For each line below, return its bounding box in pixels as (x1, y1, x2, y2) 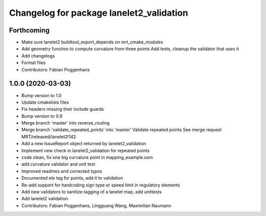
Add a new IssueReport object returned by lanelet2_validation (21, 141, 146, 147)
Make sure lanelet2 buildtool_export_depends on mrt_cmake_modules (21, 39, 164, 45)
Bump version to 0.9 (21, 113, 63, 119)
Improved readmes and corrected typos (21, 168, 102, 174)
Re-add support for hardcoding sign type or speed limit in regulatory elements (21, 182, 180, 188)
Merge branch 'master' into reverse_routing (21, 120, 110, 126)
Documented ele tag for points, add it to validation (21, 175, 123, 181)
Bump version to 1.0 (21, 93, 62, 98)
